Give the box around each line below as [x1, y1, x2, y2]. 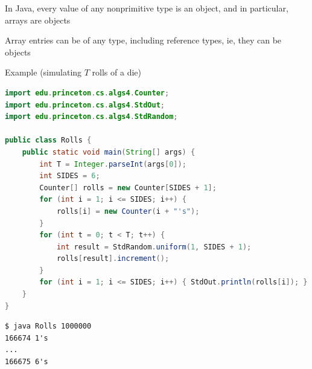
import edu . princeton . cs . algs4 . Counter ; [5, 88, 170, 97]
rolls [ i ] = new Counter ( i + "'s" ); [56, 207, 200, 216]
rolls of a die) [92, 66, 141, 79]
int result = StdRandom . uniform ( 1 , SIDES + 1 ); [56, 242, 252, 251]
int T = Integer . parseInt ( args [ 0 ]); [39, 159, 186, 168]
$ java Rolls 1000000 [5, 322, 92, 331]
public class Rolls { [5, 136, 92, 145]
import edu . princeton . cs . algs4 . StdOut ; [5, 100, 165, 109]
